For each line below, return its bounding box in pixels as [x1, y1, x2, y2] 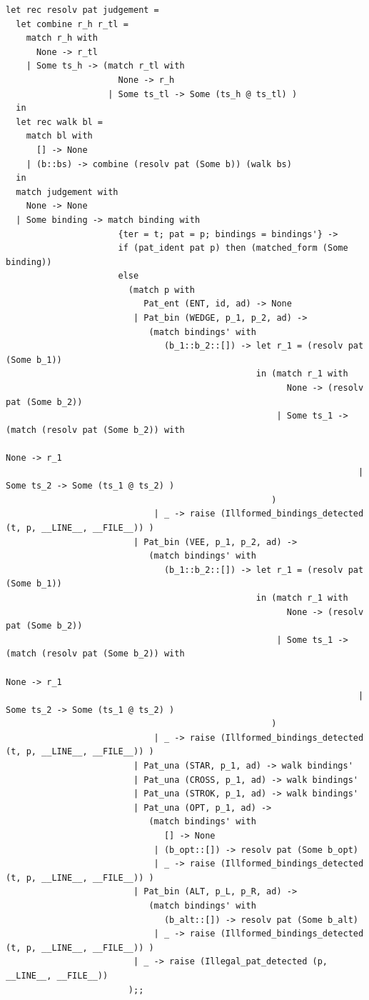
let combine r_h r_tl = [16, 19, 128, 29]
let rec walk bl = [16, 116, 103, 127]
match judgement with [16, 186, 118, 197]
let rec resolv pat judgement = [6, 5, 159, 15]
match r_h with [26, 33, 98, 44]
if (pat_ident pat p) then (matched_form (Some [118, 243, 348, 254]
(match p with [128, 284, 195, 295]
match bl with [26, 131, 93, 141]
